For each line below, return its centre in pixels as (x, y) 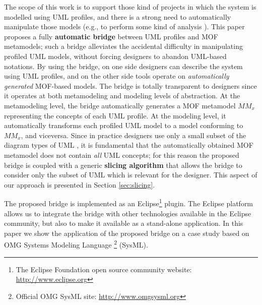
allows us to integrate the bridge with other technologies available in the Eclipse (128, 213)
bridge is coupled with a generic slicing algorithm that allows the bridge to (123, 165)
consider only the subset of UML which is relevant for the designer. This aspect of (131, 175)
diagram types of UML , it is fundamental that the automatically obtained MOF (129, 145)
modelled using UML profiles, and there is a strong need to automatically (118, 16)
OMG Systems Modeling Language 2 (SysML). (76, 244)
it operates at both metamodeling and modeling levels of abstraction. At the (122, 96)
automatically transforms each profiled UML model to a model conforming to (124, 125)
